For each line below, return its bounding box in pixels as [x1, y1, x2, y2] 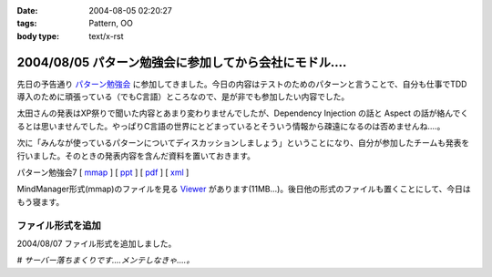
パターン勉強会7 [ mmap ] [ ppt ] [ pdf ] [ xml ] [16, 167, 190, 178]
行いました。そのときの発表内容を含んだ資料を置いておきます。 [16, 150, 255, 161]
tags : [16, 18, 37, 29]
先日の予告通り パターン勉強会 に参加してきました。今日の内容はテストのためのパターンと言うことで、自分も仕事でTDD [16, 78, 467, 89]
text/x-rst [88, 30, 124, 41]
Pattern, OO [88, 18, 134, 29]
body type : [16, 30, 59, 41]
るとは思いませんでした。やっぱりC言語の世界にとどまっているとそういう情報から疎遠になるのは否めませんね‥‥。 [16, 120, 446, 131]
